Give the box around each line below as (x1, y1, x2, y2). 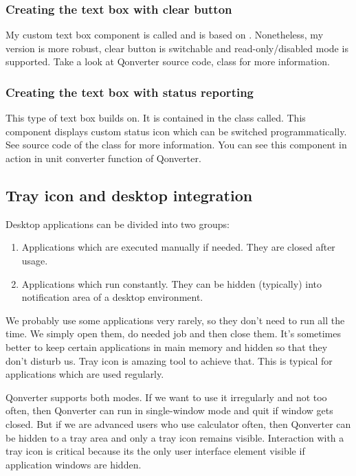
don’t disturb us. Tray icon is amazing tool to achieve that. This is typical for (5, 353, 333, 367)
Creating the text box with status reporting (5, 83, 254, 100)
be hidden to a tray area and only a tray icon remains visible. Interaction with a (5, 430, 344, 444)
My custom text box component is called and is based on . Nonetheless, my (5, 27, 324, 42)
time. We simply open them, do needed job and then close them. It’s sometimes (5, 326, 341, 341)
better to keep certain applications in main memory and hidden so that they (5, 339, 328, 354)
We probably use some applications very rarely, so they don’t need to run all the (5, 313, 345, 327)
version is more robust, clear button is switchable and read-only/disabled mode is (5, 41, 348, 55)
